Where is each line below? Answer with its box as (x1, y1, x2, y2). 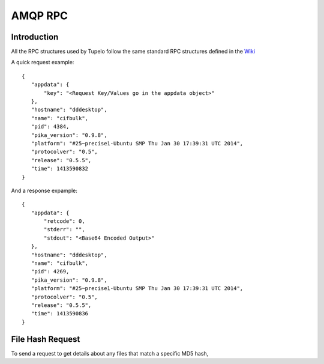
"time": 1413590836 (31, 310, 89, 317)
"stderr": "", (44, 226, 85, 233)
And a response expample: (11, 187, 78, 194)
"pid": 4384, (31, 123, 70, 130)
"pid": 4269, (31, 268, 70, 275)
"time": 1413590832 (31, 165, 89, 172)
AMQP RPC (11, 9, 68, 22)
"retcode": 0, (44, 218, 85, 225)
